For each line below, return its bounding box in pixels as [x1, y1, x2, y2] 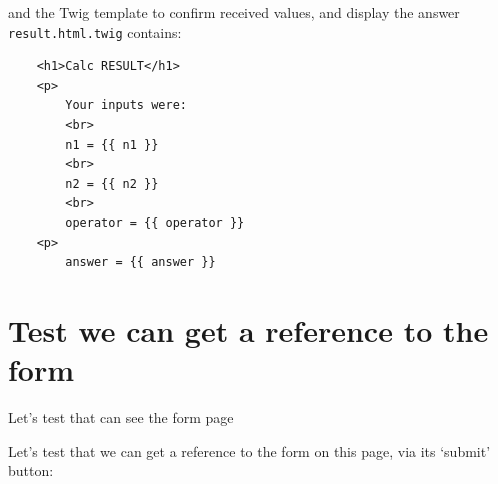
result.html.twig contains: [8, 21, 182, 42]
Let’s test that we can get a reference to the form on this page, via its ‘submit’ [8, 440, 491, 461]
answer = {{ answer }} [65, 255, 216, 270]
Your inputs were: [65, 98, 187, 113]
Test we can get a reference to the [8, 309, 489, 350]
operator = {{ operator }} [65, 216, 245, 230]
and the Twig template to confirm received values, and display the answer [8, 2, 460, 22]
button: [8, 460, 54, 481]
